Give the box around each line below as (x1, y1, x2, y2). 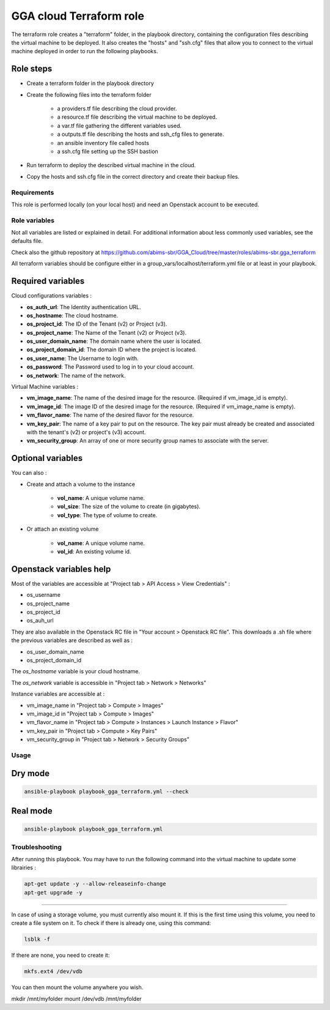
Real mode (11, 806, 53, 817)
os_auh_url (26, 617, 54, 624)
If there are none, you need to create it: (11, 952, 110, 959)
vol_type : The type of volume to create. (57, 511, 158, 518)
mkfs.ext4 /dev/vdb (24, 968, 82, 975)
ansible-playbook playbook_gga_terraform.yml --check (24, 788, 189, 795)
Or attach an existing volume (26, 525, 99, 533)
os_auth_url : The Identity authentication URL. (26, 303, 142, 310)
